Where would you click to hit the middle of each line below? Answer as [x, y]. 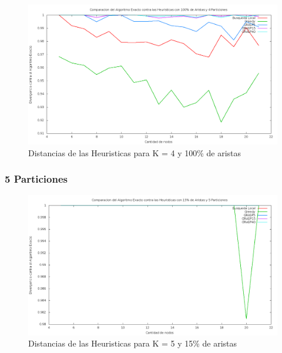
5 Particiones [36, 179]
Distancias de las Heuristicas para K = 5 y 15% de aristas [133, 343]
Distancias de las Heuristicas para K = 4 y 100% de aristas [135, 152]
